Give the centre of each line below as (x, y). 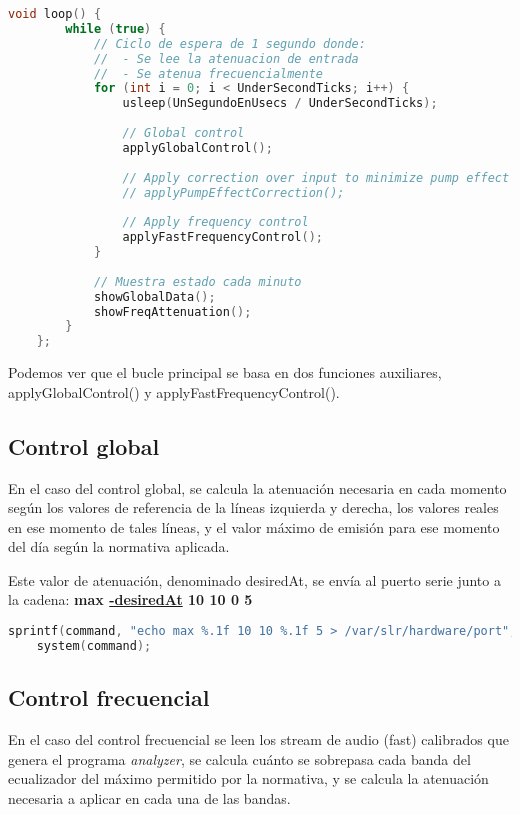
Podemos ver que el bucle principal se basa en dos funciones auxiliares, (225, 372)
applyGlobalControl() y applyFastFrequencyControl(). (174, 391)
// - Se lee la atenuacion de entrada (226, 58)
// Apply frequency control (215, 222)
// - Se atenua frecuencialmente (208, 73)
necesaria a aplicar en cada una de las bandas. (149, 797)
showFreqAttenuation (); (172, 311)
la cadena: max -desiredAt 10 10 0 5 (130, 599)
